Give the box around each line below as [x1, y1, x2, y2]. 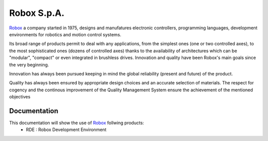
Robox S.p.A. [9, 7, 65, 18]
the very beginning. [9, 62, 49, 68]
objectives [9, 94, 31, 100]
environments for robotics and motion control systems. [9, 31, 122, 37]
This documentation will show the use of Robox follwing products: [9, 120, 144, 126]
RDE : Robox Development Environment [26, 127, 107, 133]
